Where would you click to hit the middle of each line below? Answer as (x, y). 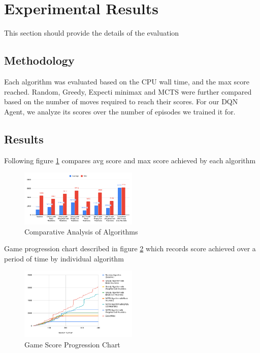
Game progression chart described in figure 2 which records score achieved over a (130, 248)
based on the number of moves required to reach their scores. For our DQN (121, 101)
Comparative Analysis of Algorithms (81, 231)
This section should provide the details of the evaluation (92, 33)
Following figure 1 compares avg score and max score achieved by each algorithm (130, 160)
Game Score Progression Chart (72, 344)
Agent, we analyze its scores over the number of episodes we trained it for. (120, 111)
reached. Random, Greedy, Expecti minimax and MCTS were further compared (128, 91)
